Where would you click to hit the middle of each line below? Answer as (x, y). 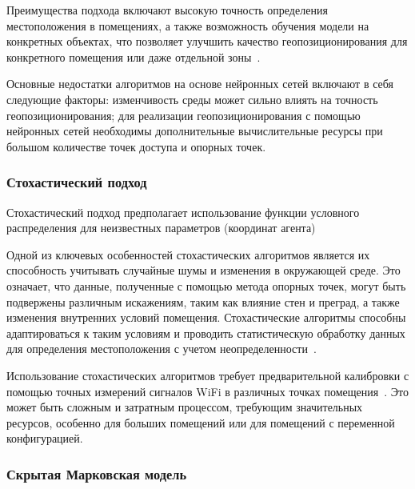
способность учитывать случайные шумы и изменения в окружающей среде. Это (204, 270)
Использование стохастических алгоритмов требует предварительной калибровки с (208, 375)
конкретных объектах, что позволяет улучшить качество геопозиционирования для (207, 41)
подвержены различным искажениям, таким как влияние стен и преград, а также (203, 301)
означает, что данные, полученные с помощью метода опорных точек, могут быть (206, 285)
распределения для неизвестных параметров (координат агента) (161, 228)
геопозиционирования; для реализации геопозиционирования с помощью (184, 115)
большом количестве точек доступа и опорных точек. (136, 146)
